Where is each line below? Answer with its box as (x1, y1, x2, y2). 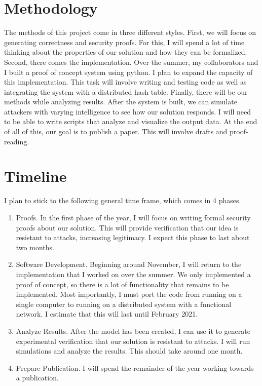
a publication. (16, 372, 59, 383)
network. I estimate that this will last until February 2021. (16, 308, 198, 319)
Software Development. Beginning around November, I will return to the (16, 259, 242, 269)
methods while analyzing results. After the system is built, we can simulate (4, 96, 237, 107)
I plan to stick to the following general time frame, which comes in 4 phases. (4, 195, 241, 206)
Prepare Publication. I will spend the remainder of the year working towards (16, 362, 254, 373)
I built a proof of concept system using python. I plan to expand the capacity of (4, 66, 253, 77)
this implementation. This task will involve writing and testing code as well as (4, 76, 247, 87)
